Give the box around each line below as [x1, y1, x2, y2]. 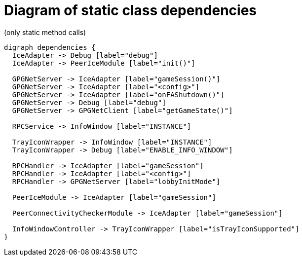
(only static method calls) [4, 28, 86, 37]
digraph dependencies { [4, 43, 96, 51]
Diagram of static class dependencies [4, 2, 257, 19]
